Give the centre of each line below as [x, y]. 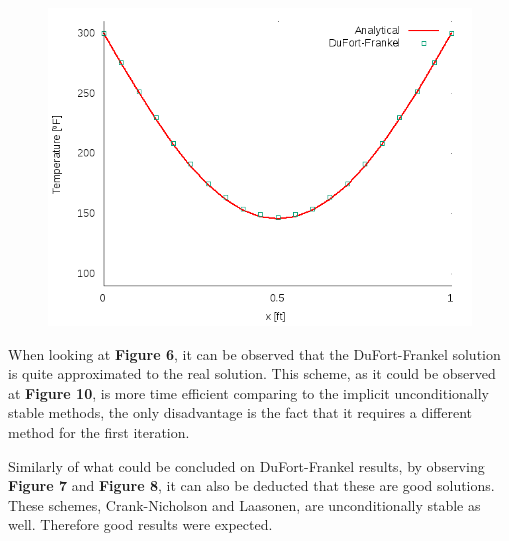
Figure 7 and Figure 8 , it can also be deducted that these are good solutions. [251, 485]
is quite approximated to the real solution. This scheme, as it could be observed [252, 373]
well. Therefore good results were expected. [140, 524]
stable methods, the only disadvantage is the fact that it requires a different [240, 412]
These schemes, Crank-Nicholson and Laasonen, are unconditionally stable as [244, 504]
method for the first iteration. [99, 431]
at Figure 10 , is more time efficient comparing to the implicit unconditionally [249, 392]
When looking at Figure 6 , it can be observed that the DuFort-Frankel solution [254, 353]
